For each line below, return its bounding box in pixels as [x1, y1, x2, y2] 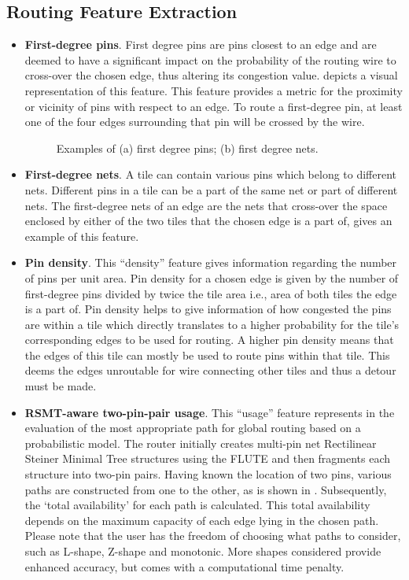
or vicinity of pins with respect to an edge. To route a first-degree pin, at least [24, 98, 403, 114]
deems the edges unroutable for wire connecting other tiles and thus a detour [24, 362, 396, 379]
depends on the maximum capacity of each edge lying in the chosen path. [24, 512, 379, 528]
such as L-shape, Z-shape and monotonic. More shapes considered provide [24, 543, 381, 560]
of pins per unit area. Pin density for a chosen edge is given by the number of [24, 269, 399, 286]
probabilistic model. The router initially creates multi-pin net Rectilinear [24, 434, 377, 451]
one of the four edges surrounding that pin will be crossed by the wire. [24, 113, 365, 130]
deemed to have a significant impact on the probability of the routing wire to [24, 51, 396, 68]
